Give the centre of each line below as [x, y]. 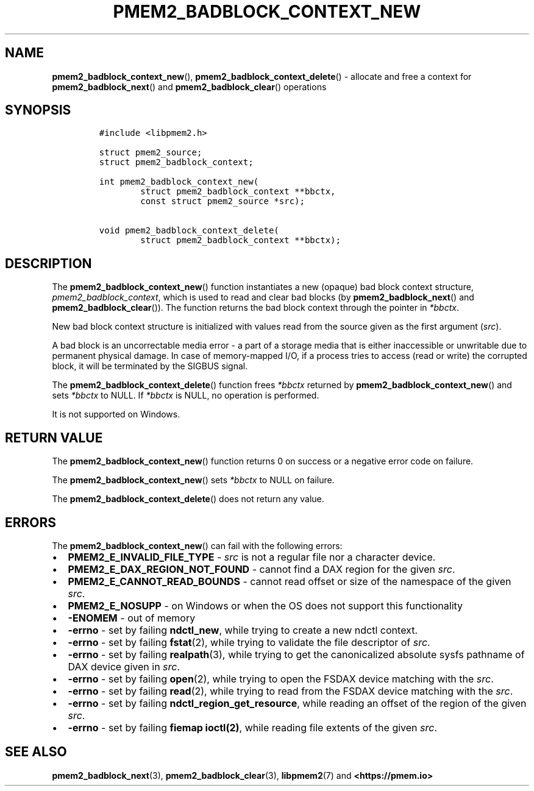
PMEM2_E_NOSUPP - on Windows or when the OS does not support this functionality [265, 605]
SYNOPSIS [38, 110]
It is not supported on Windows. [116, 414]
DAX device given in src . [124, 666]
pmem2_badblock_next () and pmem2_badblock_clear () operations [189, 87]
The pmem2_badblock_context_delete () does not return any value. [188, 499]
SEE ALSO [36, 752]
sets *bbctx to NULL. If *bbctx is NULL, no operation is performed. [186, 395]
